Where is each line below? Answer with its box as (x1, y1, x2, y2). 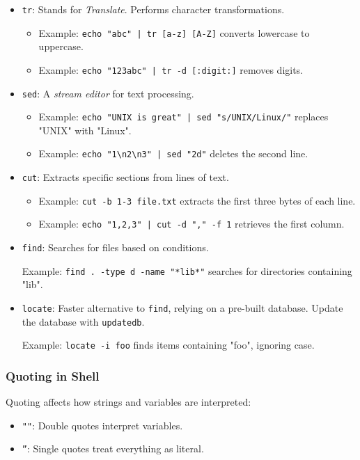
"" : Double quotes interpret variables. (22, 418, 183, 432)
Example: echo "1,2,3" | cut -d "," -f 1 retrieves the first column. (38, 216, 345, 231)
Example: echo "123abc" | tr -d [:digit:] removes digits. (38, 62, 304, 77)
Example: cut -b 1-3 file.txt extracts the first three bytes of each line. (38, 193, 356, 207)
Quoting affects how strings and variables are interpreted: (6, 395, 251, 409)
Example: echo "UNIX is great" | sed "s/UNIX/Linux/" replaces (38, 109, 329, 124)
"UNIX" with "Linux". (38, 122, 132, 137)
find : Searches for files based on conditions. (22, 240, 209, 255)
